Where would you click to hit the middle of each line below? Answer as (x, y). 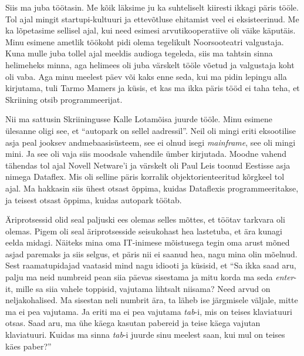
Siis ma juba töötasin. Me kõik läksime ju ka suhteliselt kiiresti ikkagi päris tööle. (152, 7)
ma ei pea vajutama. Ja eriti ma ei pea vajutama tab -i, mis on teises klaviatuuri (149, 311)
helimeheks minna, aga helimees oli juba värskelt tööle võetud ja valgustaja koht (150, 64)
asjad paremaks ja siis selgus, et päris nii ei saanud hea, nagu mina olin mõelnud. (151, 253)
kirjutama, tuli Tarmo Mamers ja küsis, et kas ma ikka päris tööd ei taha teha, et (153, 88)
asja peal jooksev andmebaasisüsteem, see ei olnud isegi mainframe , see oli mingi (151, 142)
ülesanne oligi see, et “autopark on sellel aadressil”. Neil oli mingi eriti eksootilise (151, 130)
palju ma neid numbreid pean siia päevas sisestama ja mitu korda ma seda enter (150, 277)
